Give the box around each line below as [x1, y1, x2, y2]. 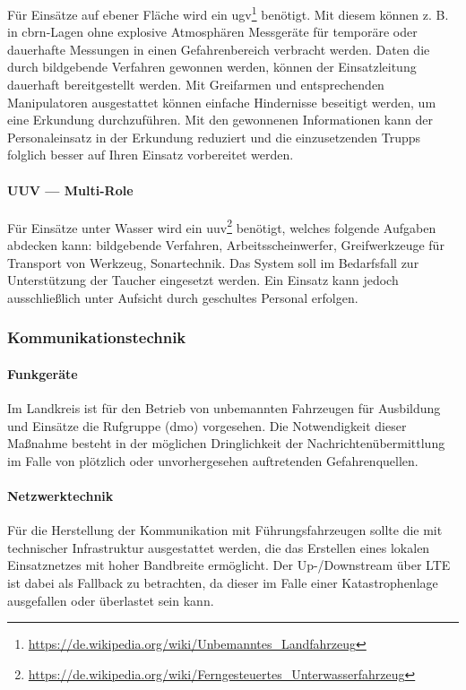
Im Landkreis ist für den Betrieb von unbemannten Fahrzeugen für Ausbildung [7, 399, 441, 418]
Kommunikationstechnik [7, 326, 186, 349]
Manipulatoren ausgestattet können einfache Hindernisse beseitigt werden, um [7, 92, 436, 111]
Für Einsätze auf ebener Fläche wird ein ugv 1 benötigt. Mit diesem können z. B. [7, 3, 449, 23]
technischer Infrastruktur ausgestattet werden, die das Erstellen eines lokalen [7, 538, 430, 556]
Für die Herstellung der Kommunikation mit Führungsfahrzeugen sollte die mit [7, 521, 443, 539]
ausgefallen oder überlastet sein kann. [7, 591, 214, 609]
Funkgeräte [7, 364, 78, 383]
